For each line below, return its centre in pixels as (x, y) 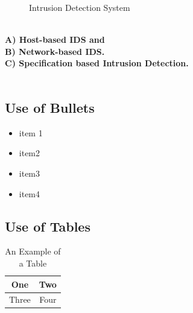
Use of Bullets (50, 107)
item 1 (31, 132)
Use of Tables (48, 226)
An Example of (33, 251)
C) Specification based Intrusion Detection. (97, 63)
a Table (33, 263)
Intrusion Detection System (80, 7)
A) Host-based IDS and (55, 40)
